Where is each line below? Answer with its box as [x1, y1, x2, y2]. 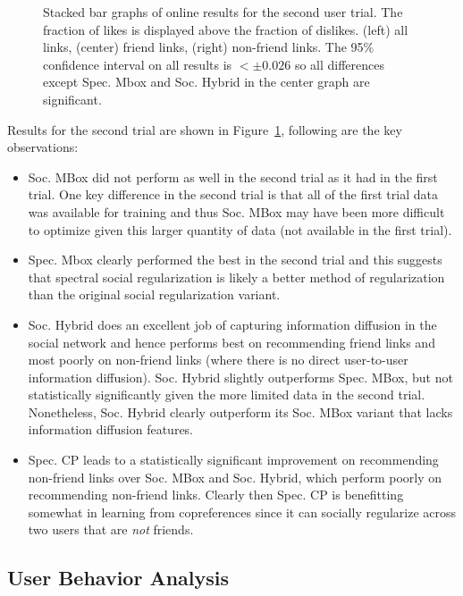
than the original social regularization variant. [28, 285, 281, 304]
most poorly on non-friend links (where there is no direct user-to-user [28, 350, 408, 369]
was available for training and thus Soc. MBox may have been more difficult [28, 202, 445, 221]
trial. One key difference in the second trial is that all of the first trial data [28, 185, 438, 204]
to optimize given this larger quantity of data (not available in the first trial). [28, 220, 452, 239]
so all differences [294, 55, 384, 73]
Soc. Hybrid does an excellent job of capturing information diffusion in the [28, 315, 437, 333]
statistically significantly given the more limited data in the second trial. [28, 385, 425, 404]
